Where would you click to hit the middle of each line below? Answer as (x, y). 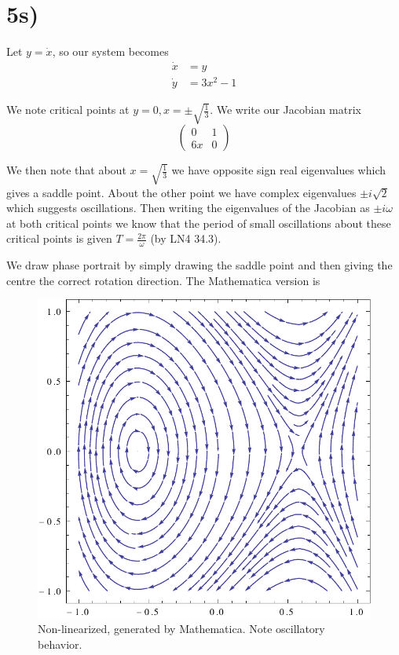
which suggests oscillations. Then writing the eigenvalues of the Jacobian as (188, 208)
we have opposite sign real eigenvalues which (278, 170)
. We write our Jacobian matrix (286, 110)
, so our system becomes (110, 51)
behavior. (60, 644)
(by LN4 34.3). (186, 238)
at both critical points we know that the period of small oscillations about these (199, 223)
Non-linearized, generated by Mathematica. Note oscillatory (181, 629)
